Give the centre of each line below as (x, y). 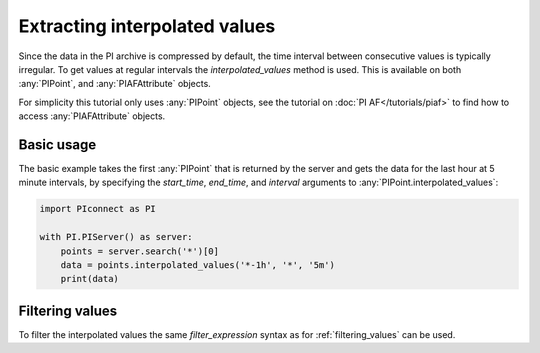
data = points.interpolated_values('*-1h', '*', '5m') (197, 264)
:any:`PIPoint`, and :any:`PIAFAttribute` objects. (115, 84)
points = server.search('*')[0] (140, 251)
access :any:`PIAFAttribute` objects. (92, 116)
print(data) (90, 279)
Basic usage (57, 144)
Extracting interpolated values (147, 26)
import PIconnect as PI (98, 209)
